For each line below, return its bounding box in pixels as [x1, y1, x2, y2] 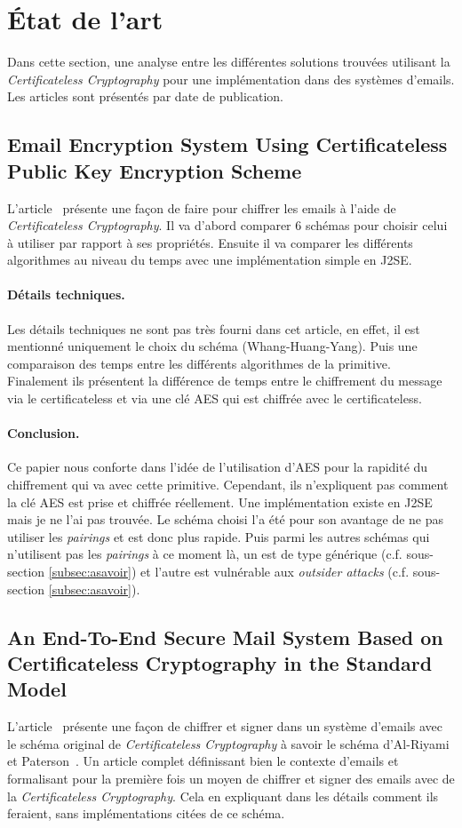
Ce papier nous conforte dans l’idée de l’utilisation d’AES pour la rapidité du [7, 458, 428, 476]
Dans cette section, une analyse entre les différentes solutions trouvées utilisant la [7, 52, 450, 71]
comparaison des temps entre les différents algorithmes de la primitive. [7, 354, 391, 372]
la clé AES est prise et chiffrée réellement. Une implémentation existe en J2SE [7, 492, 433, 511]
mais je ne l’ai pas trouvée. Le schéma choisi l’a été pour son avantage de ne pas [7, 510, 444, 529]
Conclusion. [7, 424, 80, 442]
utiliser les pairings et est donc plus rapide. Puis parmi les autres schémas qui [7, 527, 430, 545]
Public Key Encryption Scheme [7, 156, 302, 184]
